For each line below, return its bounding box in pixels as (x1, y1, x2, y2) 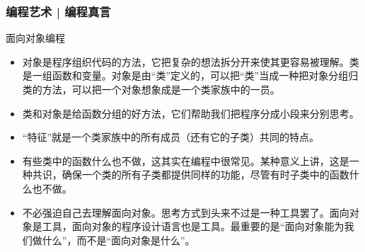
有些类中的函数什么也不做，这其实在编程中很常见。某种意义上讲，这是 (22, 153, 349, 168)
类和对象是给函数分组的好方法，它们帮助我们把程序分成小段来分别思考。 (22, 105, 359, 120)
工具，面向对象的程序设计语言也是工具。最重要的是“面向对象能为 (42, 219, 344, 234)
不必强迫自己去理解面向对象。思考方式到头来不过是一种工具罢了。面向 (22, 205, 349, 219)
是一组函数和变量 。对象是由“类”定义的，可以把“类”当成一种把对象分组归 (22, 68, 359, 83)
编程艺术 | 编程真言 (6, 2, 111, 20)
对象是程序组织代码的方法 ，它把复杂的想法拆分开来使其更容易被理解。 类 (22, 54, 359, 69)
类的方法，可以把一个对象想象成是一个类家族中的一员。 (22, 82, 280, 96)
